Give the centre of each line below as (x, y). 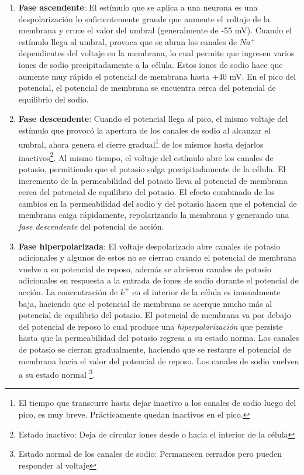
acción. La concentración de (68, 291)
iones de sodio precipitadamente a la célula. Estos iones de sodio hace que (151, 64)
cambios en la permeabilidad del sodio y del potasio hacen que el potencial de (158, 203)
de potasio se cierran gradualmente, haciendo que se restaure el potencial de (155, 349)
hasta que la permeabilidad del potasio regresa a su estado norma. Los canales (159, 338)
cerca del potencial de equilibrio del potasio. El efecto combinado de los (146, 192)
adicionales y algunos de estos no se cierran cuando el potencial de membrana (158, 257)
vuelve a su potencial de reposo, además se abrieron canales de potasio (145, 269)
